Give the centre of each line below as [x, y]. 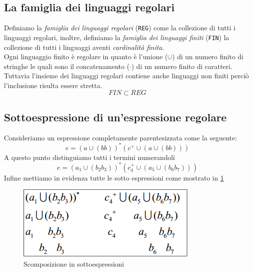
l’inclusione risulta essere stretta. [53, 85]
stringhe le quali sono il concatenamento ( [67, 66]
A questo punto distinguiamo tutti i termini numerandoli [89, 157]
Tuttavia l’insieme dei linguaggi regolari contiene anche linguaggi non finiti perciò [126, 76]
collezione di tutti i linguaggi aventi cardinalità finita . [84, 47]
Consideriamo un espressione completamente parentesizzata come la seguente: [121, 137]
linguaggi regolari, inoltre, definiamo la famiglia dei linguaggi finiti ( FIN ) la [117, 37]
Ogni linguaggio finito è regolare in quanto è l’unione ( [86, 57]
